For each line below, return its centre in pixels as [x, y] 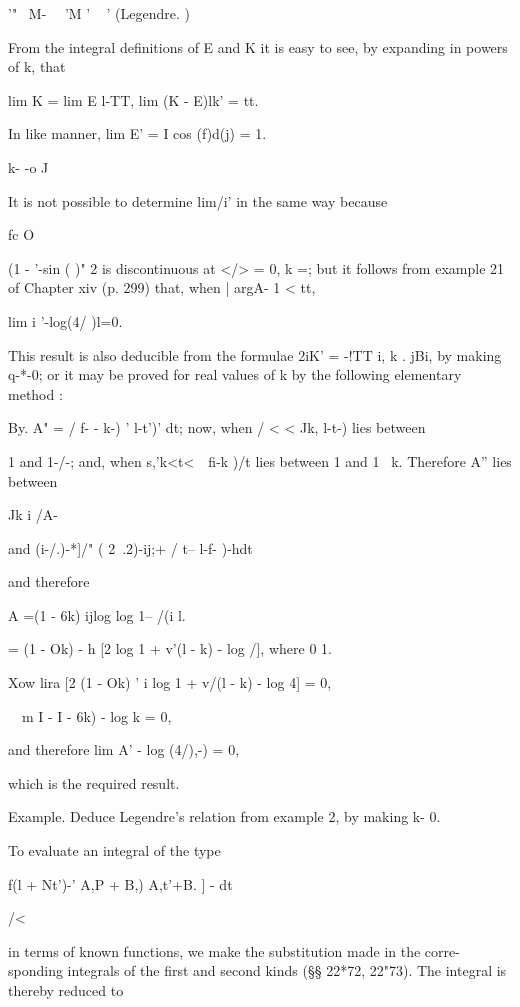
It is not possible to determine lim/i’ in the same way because [198, 200]
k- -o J [28, 166]
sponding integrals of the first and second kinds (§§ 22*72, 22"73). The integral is [257, 970]
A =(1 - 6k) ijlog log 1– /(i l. [97, 614]
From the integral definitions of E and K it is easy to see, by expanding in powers [258, 46]
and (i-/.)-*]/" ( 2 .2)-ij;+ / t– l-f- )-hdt [130, 547]
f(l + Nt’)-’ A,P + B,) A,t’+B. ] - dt [120, 883]
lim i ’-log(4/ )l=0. [65, 320]
